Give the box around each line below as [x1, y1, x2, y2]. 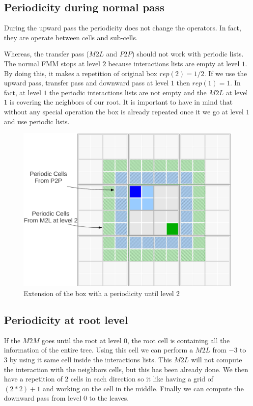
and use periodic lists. [4, 116, 70, 126]
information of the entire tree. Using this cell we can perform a [4, 345, 193, 355]
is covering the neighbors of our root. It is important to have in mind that [9, 97, 233, 107]
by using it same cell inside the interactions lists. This [9, 354, 172, 364]
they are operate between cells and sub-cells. [4, 32, 138, 42]
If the [4, 335, 21, 345]
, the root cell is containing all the [127, 335, 230, 345]
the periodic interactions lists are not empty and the [49, 87, 207, 97]
